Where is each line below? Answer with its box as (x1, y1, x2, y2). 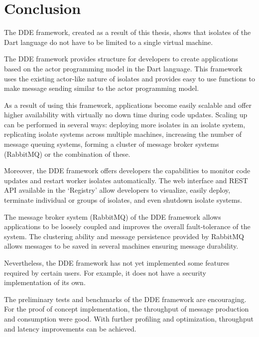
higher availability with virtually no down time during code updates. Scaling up (4, 109, 248, 120)
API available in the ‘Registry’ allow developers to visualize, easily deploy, (4, 185, 231, 195)
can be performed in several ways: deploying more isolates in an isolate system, (4, 119, 246, 129)
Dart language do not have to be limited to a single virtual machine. (4, 36, 213, 47)
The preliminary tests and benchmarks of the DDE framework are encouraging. (4, 294, 247, 304)
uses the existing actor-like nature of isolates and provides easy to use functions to (4, 73, 255, 83)
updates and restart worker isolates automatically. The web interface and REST (4, 175, 248, 185)
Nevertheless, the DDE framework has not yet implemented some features (4, 258, 230, 268)
